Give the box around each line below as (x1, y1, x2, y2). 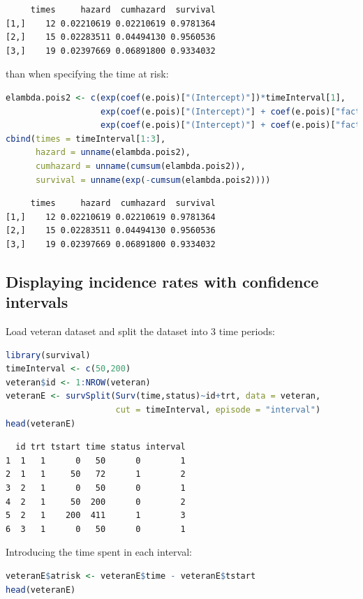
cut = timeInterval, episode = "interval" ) (115, 405, 321, 415)
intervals (6, 291, 68, 313)
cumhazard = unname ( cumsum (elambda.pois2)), (35, 161, 246, 171)
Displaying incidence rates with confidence (6, 270, 319, 292)
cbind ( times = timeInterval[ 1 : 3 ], (6, 133, 166, 144)
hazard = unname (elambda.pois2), (35, 147, 191, 158)
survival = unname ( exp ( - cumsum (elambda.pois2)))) (35, 175, 271, 185)
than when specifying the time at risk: (6, 66, 169, 81)
